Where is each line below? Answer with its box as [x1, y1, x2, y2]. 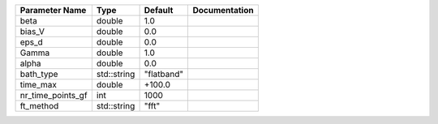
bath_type [19, 69, 58, 79]
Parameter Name [19, 5, 87, 15]
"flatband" [144, 69, 184, 79]
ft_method [19, 100, 59, 111]
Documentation [192, 5, 255, 15]
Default [144, 5, 174, 15]
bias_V [19, 26, 45, 36]
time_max [19, 79, 57, 90]
